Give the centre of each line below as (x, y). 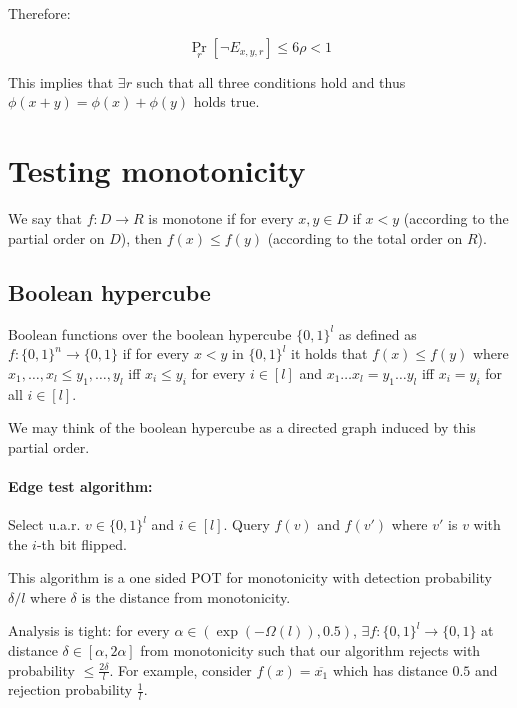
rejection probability (70, 689)
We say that (45, 218)
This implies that (61, 81)
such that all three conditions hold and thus (271, 81)
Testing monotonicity (157, 170)
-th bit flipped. (81, 543)
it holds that (329, 353)
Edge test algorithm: (80, 485)
